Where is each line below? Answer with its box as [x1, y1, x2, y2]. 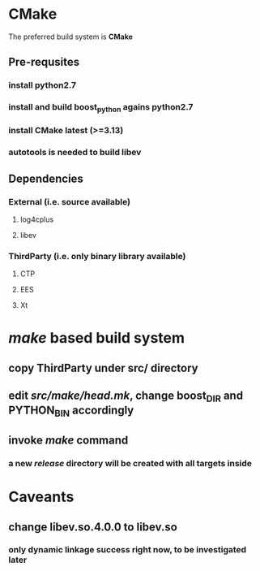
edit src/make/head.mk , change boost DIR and [8, 389, 244, 404]
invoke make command [8, 434, 129, 447]
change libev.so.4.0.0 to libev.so [8, 520, 178, 534]
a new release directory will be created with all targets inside [8, 457, 253, 469]
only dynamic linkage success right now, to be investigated [8, 544, 247, 556]
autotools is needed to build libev [8, 147, 142, 158]
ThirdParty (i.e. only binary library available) [8, 250, 186, 262]
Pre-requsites [8, 55, 80, 69]
